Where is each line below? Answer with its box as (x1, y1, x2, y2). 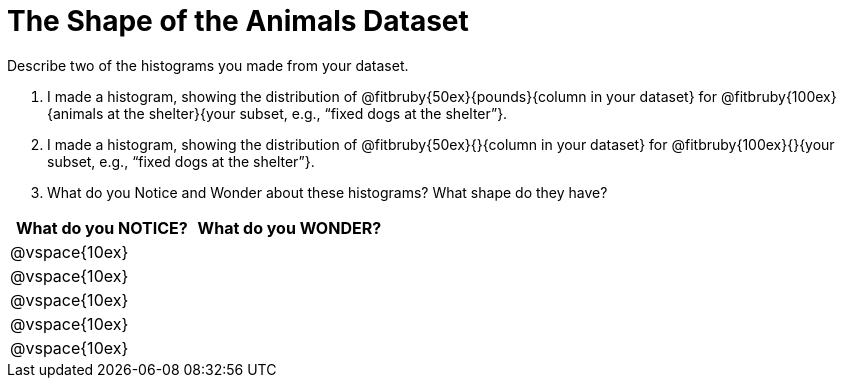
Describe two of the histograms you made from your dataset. (7, 56, 409, 74)
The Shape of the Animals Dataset (7, 4, 469, 38)
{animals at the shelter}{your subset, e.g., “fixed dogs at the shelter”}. (47, 104, 508, 122)
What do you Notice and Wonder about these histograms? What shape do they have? (47, 183, 608, 201)
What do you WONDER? (197, 217, 382, 238)
